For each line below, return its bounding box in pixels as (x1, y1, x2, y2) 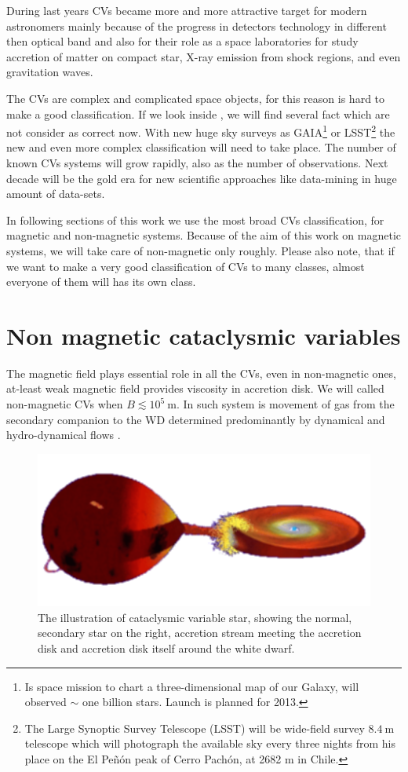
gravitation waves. (6, 64, 93, 80)
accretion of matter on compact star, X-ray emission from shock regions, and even (6, 48, 401, 64)
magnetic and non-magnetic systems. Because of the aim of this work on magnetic (6, 227, 401, 243)
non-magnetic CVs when (6, 396, 123, 412)
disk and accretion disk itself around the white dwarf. (38, 640, 295, 657)
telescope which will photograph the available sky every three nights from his (24, 735, 395, 752)
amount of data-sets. (6, 185, 105, 202)
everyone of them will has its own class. (6, 273, 196, 290)
